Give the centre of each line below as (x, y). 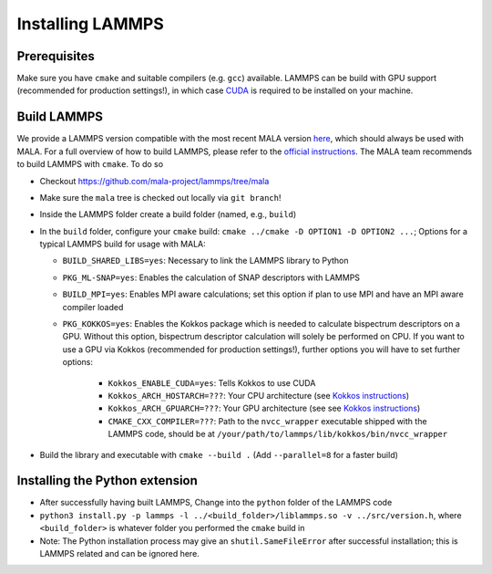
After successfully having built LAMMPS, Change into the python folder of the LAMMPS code (216, 503)
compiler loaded (93, 307)
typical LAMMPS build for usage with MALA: (123, 244)
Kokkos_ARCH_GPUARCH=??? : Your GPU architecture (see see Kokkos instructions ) (264, 408)
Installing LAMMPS (90, 24)
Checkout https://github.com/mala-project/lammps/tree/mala (154, 181)
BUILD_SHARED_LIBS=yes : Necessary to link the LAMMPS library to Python (206, 261)
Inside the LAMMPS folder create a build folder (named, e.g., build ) (168, 214)
